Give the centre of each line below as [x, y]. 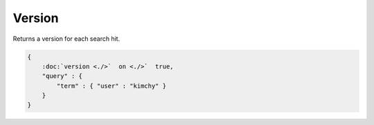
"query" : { [62, 76]
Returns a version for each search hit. [66, 39]
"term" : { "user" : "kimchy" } [111, 86]
